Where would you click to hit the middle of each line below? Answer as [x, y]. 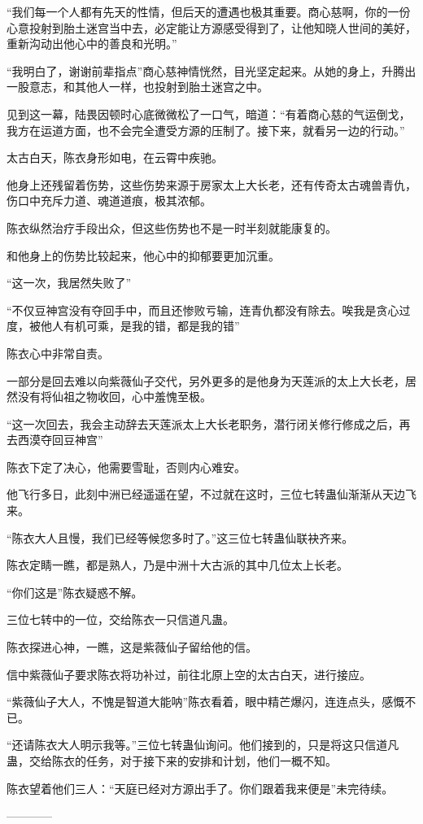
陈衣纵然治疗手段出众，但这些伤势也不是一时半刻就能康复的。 [172, 227]
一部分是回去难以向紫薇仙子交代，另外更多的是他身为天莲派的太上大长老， [206, 380]
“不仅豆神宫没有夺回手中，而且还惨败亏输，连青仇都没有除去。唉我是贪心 [203, 310]
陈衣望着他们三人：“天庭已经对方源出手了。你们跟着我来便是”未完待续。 [200, 788]
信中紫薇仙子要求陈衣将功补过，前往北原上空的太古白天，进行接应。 [189, 674]
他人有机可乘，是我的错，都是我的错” [140, 326]
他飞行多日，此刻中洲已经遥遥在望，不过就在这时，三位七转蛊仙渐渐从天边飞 [211, 494]
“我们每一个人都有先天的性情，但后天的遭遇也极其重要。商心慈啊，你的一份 [209, 11]
